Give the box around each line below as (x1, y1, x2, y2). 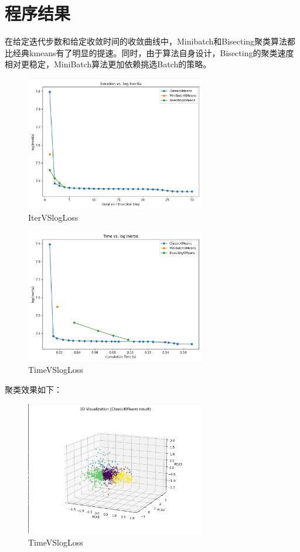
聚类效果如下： (5, 383, 62, 395)
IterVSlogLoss (28, 211, 79, 223)
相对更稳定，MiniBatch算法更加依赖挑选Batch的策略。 (5, 58, 212, 70)
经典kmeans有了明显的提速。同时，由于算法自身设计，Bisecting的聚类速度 (12, 46, 294, 59)
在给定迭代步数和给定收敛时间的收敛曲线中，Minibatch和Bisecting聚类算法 (5, 35, 288, 47)
